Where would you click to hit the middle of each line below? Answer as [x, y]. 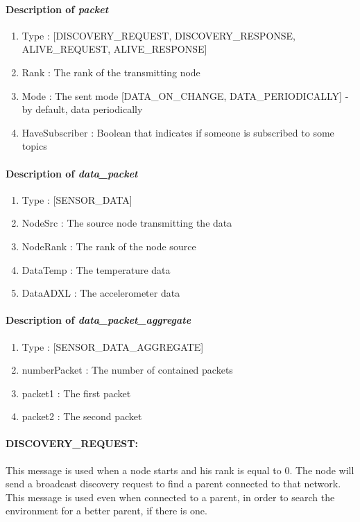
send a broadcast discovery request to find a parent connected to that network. [173, 484]
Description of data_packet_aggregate [98, 320]
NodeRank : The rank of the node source [109, 246]
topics [34, 146]
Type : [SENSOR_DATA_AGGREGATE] [113, 346]
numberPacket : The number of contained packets [127, 370]
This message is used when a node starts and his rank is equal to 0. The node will [180, 470]
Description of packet [57, 9]
